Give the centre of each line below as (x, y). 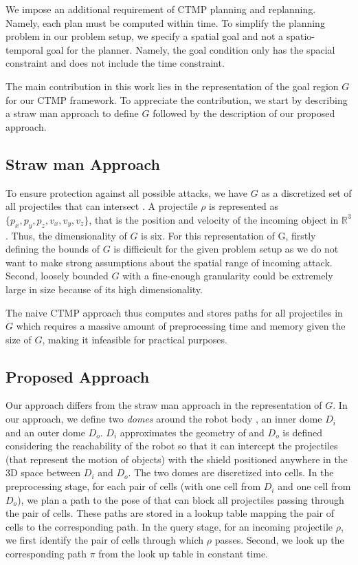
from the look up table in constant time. (183, 554)
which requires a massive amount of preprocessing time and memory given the (181, 326)
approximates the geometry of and (192, 432)
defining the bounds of (53, 249)
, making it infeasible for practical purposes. (135, 339)
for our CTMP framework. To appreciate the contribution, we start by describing (177, 99)
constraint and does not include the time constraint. (115, 63)
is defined (303, 432)
